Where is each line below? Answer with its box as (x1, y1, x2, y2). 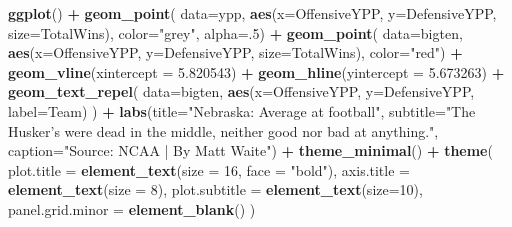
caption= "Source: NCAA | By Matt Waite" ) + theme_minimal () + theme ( (8, 140, 493, 161)
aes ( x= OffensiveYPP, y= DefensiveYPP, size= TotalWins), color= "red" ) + (8, 42, 463, 63)
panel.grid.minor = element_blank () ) (8, 198, 256, 219)
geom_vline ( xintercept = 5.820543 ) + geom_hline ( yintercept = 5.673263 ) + (8, 61, 505, 82)
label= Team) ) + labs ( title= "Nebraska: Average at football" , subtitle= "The (8, 100, 476, 121)
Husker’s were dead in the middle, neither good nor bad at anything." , (8, 120, 439, 141)
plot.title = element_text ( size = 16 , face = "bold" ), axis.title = (8, 159, 410, 180)
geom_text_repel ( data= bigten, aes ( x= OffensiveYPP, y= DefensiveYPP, (8, 81, 475, 102)
